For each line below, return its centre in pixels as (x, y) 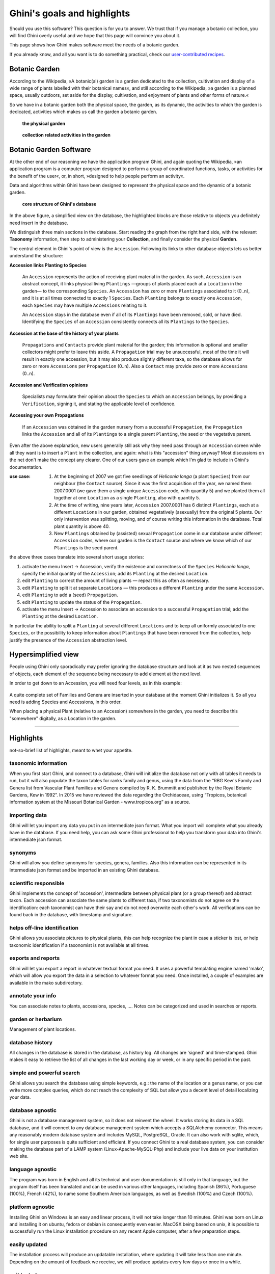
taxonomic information (38, 763)
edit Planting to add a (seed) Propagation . (70, 595)
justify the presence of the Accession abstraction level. (68, 640)
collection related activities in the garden (66, 135)
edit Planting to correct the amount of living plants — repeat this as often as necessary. (116, 580)
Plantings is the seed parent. (87, 547)
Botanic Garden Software (50, 150)
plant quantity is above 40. (82, 526)
